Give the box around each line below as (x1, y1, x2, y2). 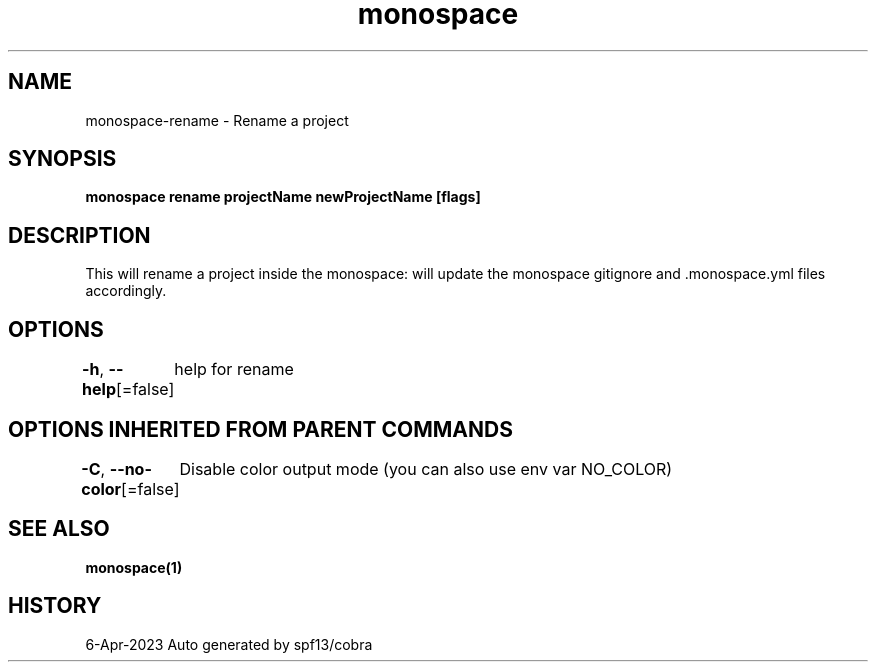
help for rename (174, 359, 294, 380)
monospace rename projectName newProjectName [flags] (85, 188, 481, 206)
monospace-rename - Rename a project (85, 111, 349, 129)
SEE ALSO (8, 516, 110, 542)
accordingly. (85, 282, 167, 300)
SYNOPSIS (8, 146, 117, 172)
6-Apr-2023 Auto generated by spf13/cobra (85, 635, 373, 653)
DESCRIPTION (8, 222, 151, 248)
